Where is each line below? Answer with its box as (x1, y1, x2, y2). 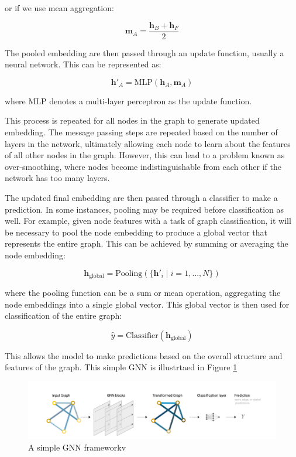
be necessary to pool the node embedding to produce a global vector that (5, 226, 268, 238)
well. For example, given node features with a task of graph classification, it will (5, 214, 291, 227)
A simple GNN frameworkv (28, 441, 126, 453)
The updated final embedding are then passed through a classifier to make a (5, 192, 278, 203)
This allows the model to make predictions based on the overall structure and (5, 349, 283, 361)
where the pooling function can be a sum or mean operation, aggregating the (5, 287, 281, 299)
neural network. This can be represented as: (5, 58, 161, 70)
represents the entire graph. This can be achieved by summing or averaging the (5, 237, 288, 250)
